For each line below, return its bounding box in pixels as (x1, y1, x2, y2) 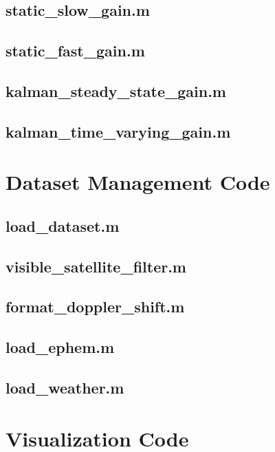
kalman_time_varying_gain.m (5, 120, 231, 142)
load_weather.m (5, 377, 124, 398)
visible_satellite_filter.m (5, 255, 186, 277)
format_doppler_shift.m (5, 296, 185, 317)
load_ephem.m (5, 336, 115, 358)
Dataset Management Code (5, 168, 270, 196)
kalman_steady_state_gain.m (5, 80, 226, 101)
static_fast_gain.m (5, 40, 145, 61)
